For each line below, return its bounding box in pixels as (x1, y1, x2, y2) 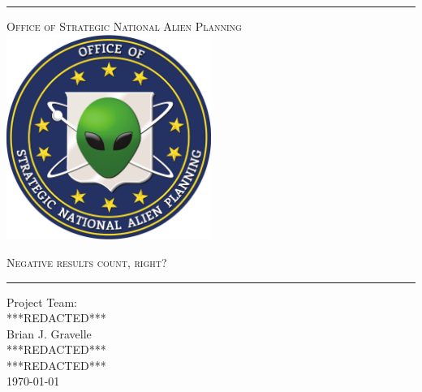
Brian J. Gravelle (6, 325, 92, 342)
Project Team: (6, 293, 77, 310)
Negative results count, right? (6, 253, 167, 270)
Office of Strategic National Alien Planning (6, 18, 242, 34)
